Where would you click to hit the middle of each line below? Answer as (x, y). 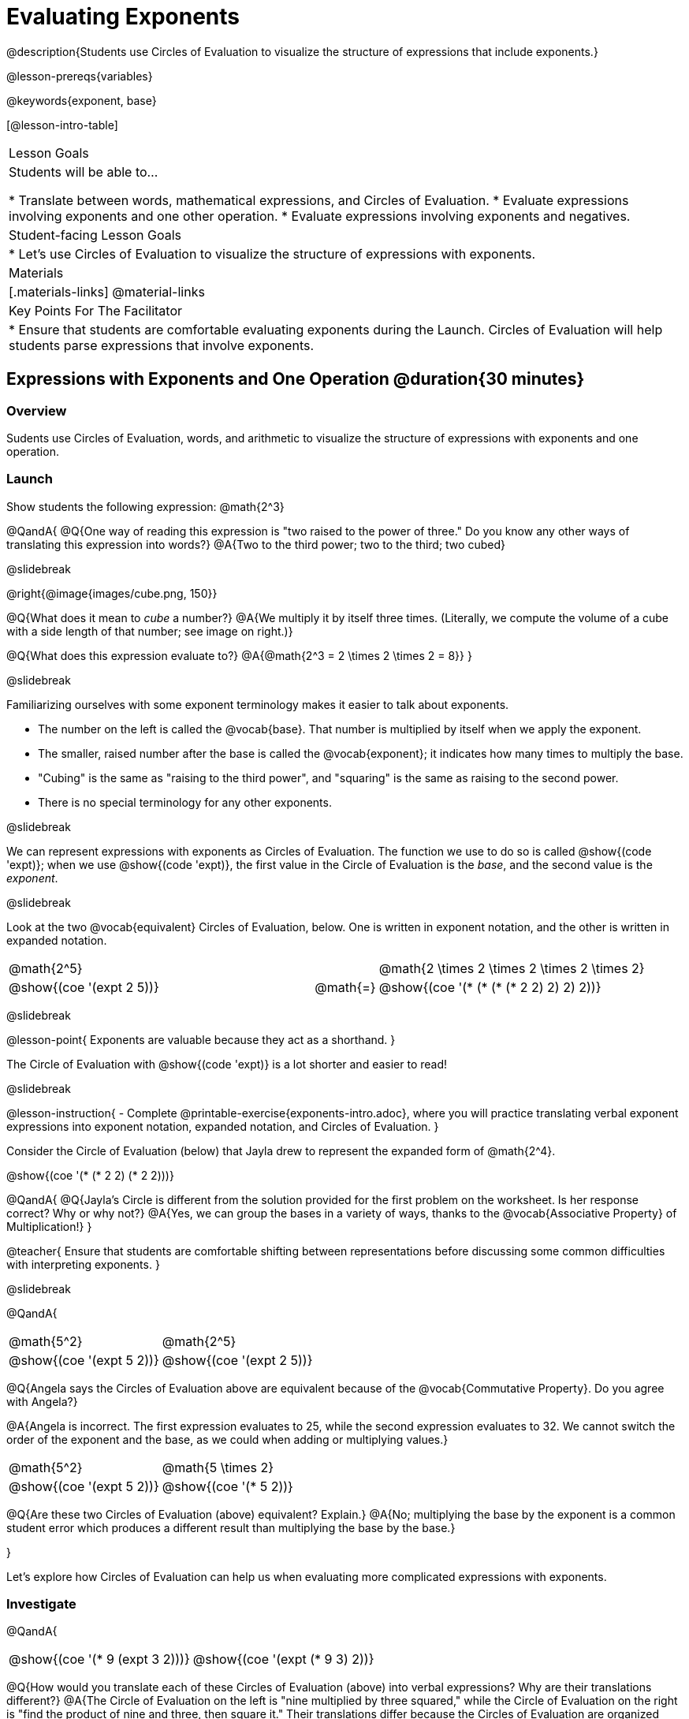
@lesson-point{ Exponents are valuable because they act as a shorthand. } (201, 1039)
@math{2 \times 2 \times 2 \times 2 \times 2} (512, 968)
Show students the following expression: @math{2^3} (145, 506)
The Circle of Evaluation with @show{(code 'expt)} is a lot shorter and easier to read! (227, 1064)
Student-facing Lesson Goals (95, 235)
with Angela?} (42, 1401)
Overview (37, 410)
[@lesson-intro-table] (62, 125)
